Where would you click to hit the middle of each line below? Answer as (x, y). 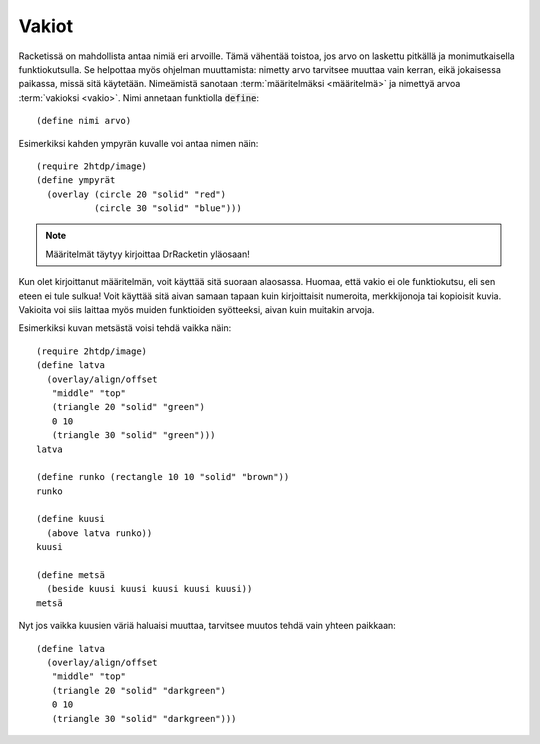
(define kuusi (70, 519)
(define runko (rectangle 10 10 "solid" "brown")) (163, 477)
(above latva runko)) (99, 533)
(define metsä (70, 575)
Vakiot (46, 26)
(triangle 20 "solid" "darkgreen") (139, 690)
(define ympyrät (76, 180)
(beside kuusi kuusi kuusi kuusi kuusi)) (149, 589)
